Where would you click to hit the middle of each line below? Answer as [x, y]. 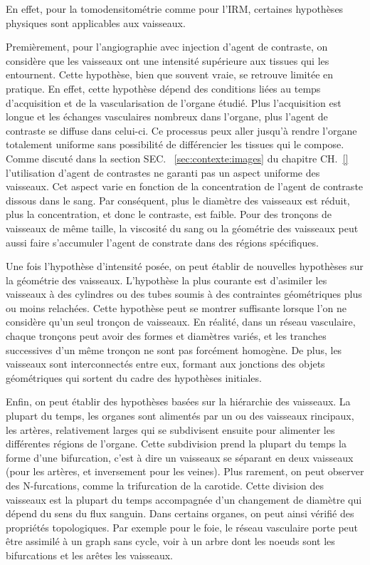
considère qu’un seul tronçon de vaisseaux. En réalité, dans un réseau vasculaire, [181, 322]
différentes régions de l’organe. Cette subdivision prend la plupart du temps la [176, 444]
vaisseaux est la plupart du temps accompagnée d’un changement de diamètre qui [184, 499]
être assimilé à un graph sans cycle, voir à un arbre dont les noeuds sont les [170, 541]
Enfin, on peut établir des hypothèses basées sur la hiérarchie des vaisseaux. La [178, 401]
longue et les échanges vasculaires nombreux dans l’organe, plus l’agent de [167, 116]
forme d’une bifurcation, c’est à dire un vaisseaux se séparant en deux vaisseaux [180, 457]
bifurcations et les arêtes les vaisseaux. [90, 555]
